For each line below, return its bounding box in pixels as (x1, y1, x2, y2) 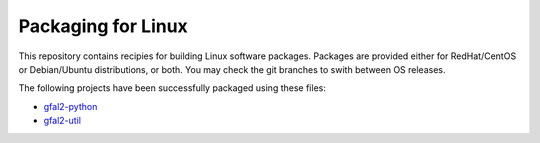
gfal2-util (43, 115, 82, 127)
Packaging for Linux (18, 15, 189, 37)
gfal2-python (43, 100, 98, 112)
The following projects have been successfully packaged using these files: (18, 82, 327, 94)
